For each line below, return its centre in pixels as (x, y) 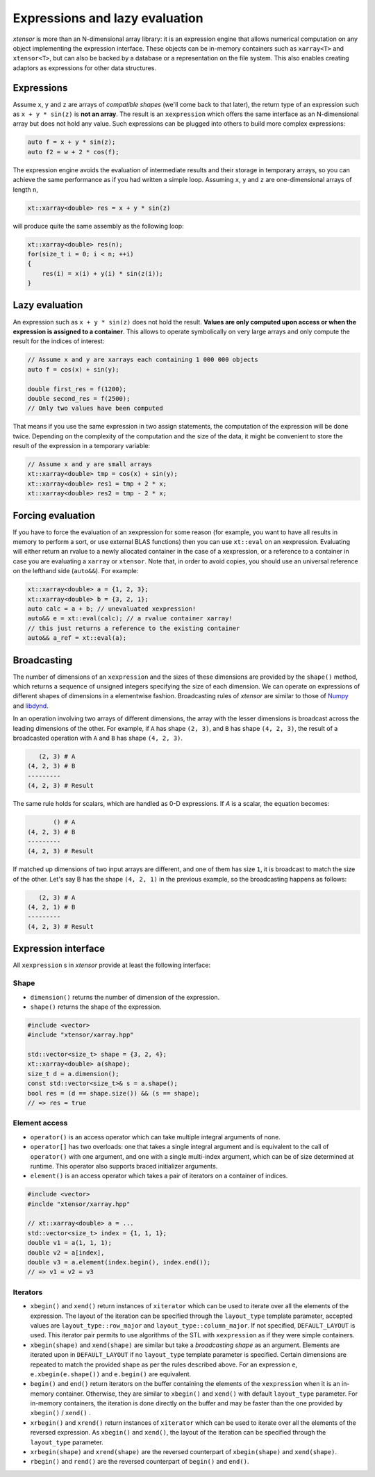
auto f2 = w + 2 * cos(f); (73, 152)
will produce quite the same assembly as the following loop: (98, 226)
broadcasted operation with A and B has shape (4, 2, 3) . (98, 738)
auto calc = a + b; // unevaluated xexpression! (112, 609)
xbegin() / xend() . (60, 1413)
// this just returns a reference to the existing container (134, 628)
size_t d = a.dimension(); (73, 1074)
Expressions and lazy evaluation (108, 18)
